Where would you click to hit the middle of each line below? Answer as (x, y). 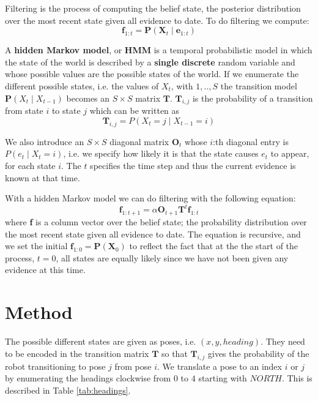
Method (39, 312)
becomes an (88, 98)
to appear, (290, 153)
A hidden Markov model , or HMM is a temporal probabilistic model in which (159, 50)
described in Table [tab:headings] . (68, 390)
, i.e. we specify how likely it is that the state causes (161, 153)
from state (24, 111)
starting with (223, 378)
